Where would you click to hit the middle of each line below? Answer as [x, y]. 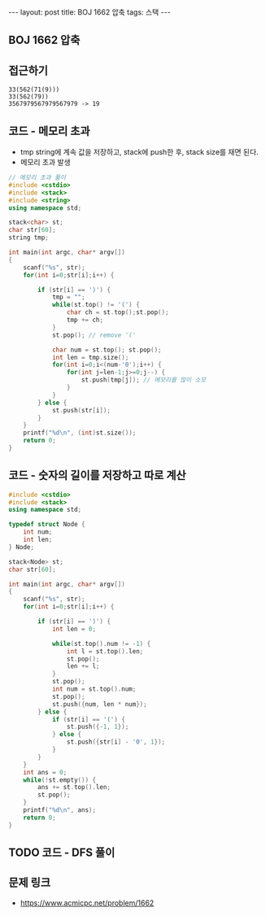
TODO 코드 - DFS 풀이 [62, 853]
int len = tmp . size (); [90, 357]
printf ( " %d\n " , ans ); [59, 810]
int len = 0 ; [74, 629]
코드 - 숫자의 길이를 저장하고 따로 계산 [97, 475]
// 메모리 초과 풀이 [37, 178]
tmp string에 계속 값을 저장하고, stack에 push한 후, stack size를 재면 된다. [139, 152]
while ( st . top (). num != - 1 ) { [101, 643]
